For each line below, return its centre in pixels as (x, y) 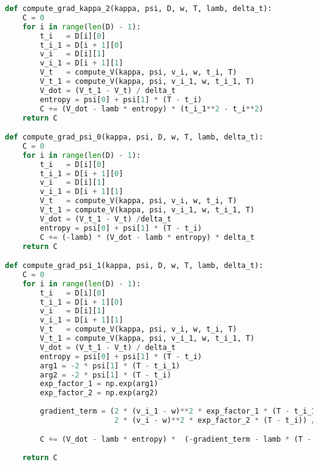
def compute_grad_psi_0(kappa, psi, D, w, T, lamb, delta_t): (134, 137)
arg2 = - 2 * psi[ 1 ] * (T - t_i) (106, 375)
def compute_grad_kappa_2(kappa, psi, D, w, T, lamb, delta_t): (139, 9)
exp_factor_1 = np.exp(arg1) (99, 384)
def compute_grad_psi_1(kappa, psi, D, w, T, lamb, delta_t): (134, 266)
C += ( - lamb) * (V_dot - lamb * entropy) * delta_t (147, 237)
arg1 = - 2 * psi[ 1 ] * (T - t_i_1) (110, 366)
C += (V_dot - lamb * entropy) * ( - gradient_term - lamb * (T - (176, 440)
